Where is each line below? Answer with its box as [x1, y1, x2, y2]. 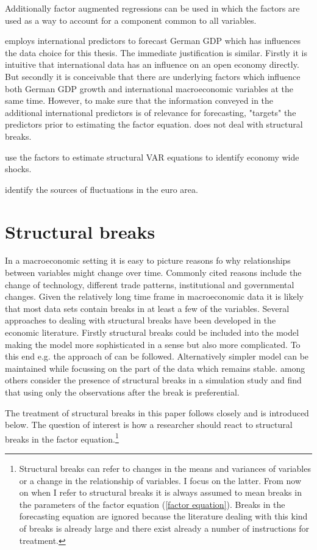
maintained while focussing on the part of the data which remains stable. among [5, 361, 305, 374]
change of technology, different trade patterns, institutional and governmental [5, 278, 294, 291]
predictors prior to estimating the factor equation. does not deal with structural [5, 118, 303, 131]
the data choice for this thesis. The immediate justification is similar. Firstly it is [5, 46, 307, 59]
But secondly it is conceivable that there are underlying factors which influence [5, 70, 301, 82]
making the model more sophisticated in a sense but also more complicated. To [5, 338, 301, 350]
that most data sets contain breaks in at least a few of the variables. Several [5, 302, 290, 314]
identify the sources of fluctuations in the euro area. [5, 183, 198, 195]
